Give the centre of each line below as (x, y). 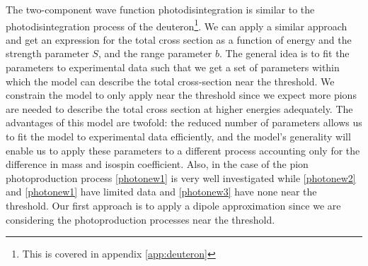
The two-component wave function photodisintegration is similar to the (160, 9)
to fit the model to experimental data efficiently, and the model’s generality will (178, 136)
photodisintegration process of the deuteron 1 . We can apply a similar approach (177, 25)
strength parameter (47, 53)
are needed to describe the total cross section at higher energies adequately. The (179, 108)
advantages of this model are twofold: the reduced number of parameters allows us (184, 122)
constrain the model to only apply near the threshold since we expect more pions (181, 95)
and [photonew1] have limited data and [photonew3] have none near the (161, 192)
